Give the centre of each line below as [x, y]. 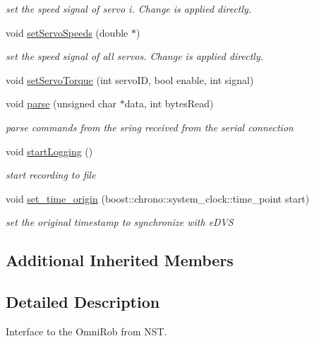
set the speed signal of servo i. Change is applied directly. [129, 8]
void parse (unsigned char [61, 103]
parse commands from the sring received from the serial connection [150, 127]
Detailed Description [83, 302]
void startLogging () [49, 151]
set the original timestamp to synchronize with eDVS [120, 222]
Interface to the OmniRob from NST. [86, 331]
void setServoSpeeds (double [67, 32]
